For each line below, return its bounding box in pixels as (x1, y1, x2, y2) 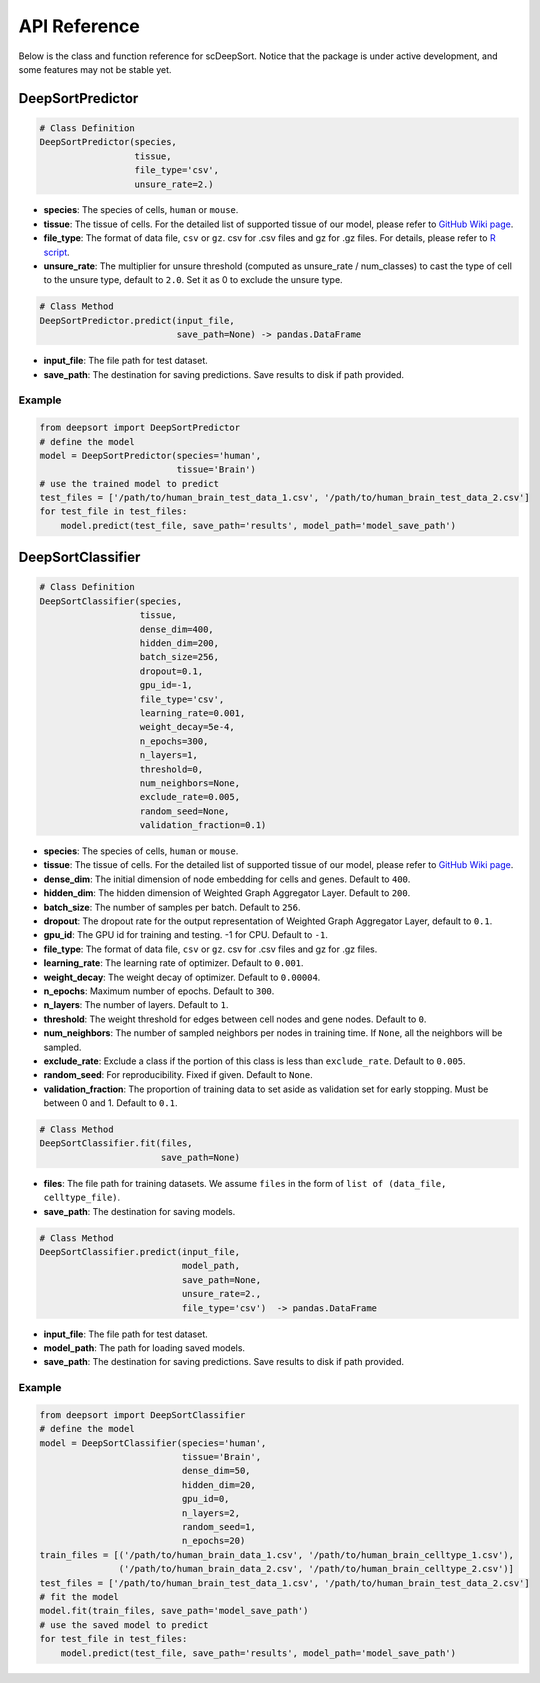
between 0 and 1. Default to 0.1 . (43, 1097, 178, 1109)
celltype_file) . (43, 1191, 121, 1204)
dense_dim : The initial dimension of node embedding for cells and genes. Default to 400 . (43, 873, 411, 885)
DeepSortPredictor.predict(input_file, (39, 315, 235, 326)
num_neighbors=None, (139, 777, 240, 789)
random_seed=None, (139, 805, 230, 817)
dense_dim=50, (181, 1465, 251, 1477)
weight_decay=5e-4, (139, 721, 235, 733)
